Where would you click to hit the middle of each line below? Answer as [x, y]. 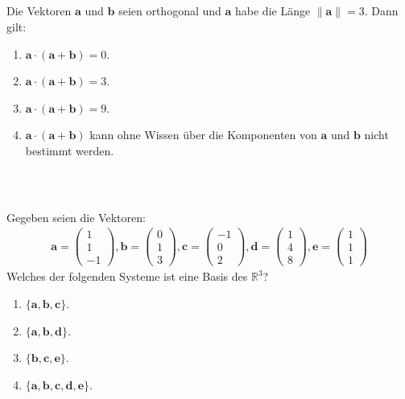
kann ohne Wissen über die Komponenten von [203, 135]
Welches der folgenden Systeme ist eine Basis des [127, 276]
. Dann [381, 11]
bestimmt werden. [70, 150]
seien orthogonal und [170, 11]
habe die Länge [273, 11]
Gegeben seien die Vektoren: [76, 217]
